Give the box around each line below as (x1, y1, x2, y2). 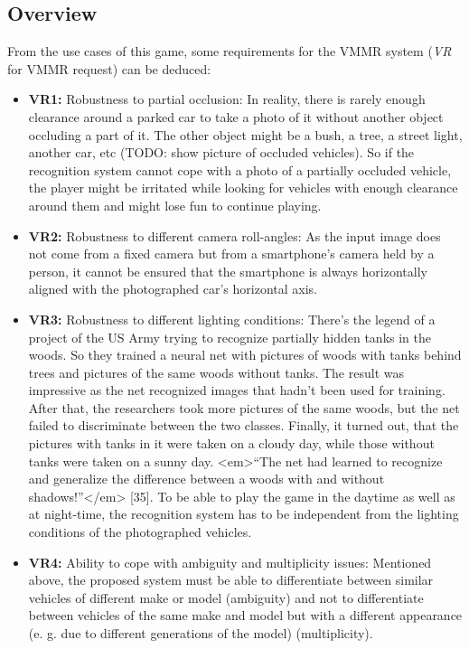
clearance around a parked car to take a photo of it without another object (28, 107, 444, 126)
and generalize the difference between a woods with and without (28, 469, 385, 488)
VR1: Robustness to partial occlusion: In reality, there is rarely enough (28, 89, 426, 108)
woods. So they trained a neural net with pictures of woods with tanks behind (28, 345, 462, 364)
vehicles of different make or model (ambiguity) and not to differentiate (28, 588, 424, 607)
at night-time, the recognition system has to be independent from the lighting (28, 504, 459, 523)
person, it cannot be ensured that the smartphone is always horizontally (28, 261, 427, 280)
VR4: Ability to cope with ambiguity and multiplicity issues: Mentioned (28, 552, 432, 571)
